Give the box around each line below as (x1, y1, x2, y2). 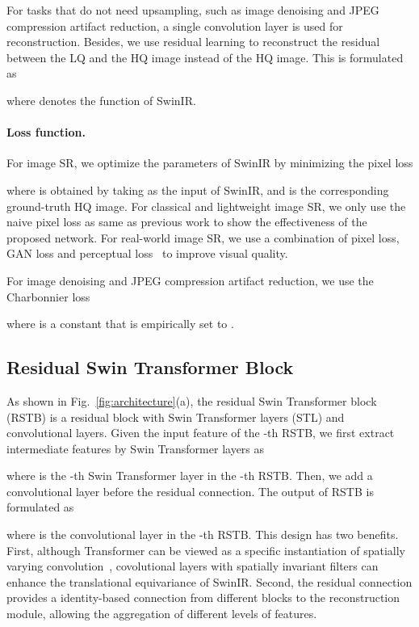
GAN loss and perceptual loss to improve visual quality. (6, 245, 288, 262)
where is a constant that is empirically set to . (6, 315, 234, 332)
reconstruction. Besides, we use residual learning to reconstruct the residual (6, 33, 380, 50)
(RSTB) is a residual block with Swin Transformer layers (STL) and (6, 408, 345, 425)
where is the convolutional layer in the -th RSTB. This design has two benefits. (6, 526, 399, 543)
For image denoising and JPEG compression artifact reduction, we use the (6, 271, 374, 288)
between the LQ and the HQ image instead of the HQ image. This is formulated (6, 48, 404, 65)
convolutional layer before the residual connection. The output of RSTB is (6, 482, 374, 499)
